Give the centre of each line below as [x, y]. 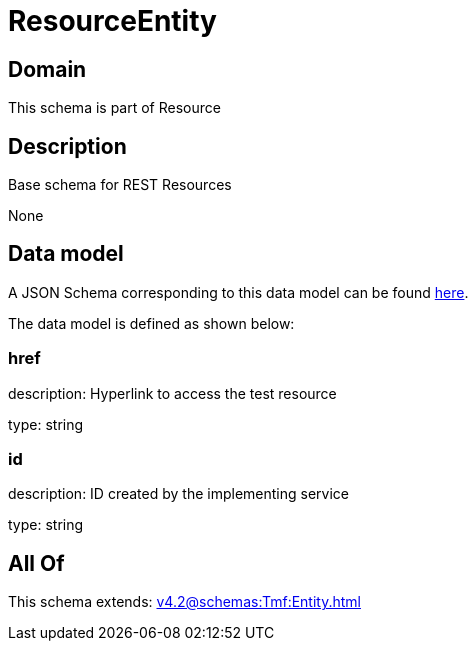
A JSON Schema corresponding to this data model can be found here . [238, 292]
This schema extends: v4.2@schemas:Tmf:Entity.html [184, 602]
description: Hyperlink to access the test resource [172, 393]
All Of [36, 563]
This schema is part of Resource [114, 108]
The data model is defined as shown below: [151, 323]
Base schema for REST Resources [120, 185]
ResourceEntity [112, 21]
